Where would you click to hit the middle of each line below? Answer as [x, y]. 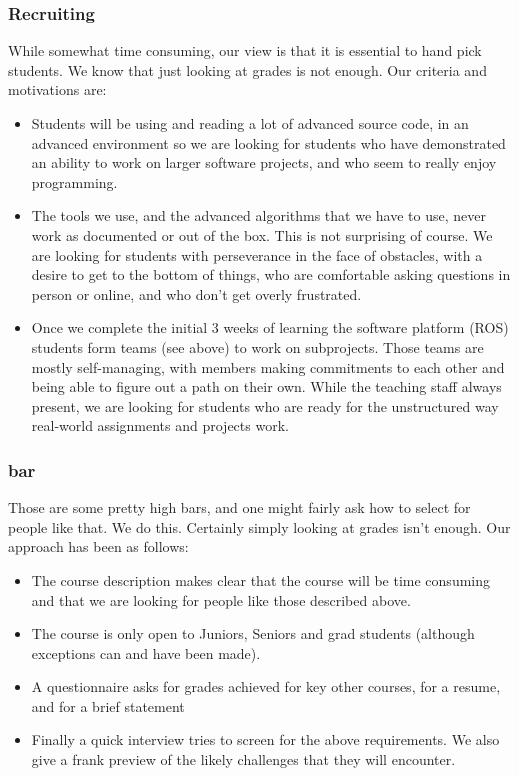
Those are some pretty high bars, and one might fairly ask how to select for [239, 507]
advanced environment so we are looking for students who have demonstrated [268, 142]
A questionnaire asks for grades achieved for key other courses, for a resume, [266, 686]
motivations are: [57, 89]
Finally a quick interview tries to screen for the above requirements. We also [265, 739]
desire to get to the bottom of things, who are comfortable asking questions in [271, 274]
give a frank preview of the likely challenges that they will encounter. [243, 759]
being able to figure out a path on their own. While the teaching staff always [266, 386]
